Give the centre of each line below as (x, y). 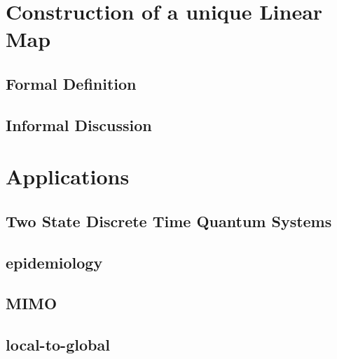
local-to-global (58, 345)
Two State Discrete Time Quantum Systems (169, 221)
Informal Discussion (79, 124)
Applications (68, 176)
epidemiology (54, 262)
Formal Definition (71, 83)
